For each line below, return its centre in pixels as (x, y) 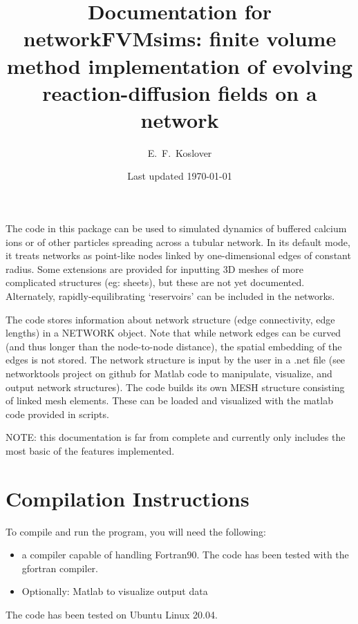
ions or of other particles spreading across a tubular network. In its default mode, (178, 242)
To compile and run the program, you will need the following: (136, 531)
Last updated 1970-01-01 (180, 176)
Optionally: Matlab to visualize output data (115, 591)
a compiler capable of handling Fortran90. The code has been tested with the (185, 555)
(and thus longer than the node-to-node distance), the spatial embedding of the (174, 346)
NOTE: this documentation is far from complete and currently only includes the (176, 437)
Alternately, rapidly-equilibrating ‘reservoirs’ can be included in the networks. (170, 296)
